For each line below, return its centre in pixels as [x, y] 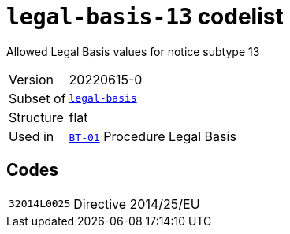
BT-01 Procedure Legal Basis [152, 136]
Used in [32, 136]
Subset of [37, 98]
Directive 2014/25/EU [137, 204]
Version [31, 79]
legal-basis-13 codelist [145, 17]
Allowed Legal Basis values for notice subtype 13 [133, 51]
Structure [36, 117]
